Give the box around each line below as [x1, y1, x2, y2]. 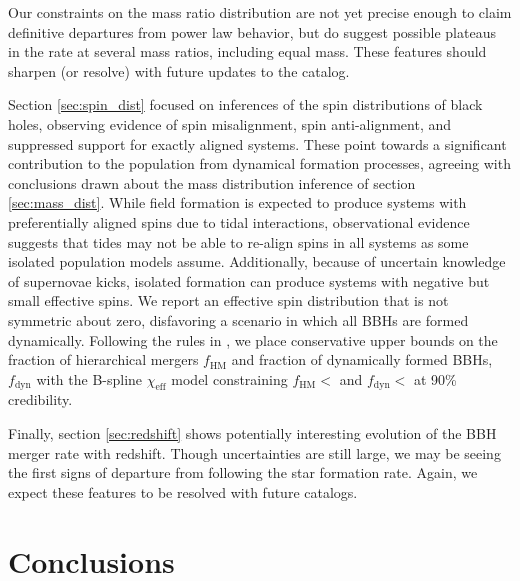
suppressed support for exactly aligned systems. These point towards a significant [8, 133, 507, 154]
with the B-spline [36, 368, 143, 389]
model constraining [171, 368, 288, 389]
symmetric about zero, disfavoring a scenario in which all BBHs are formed [8, 309, 469, 330]
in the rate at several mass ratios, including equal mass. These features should [8, 41, 487, 62]
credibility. [8, 389, 73, 410]
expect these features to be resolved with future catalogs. [8, 481, 358, 502]
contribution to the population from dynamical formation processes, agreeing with [8, 153, 511, 174]
